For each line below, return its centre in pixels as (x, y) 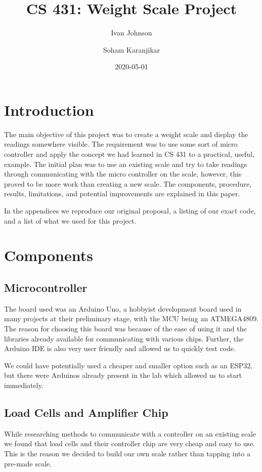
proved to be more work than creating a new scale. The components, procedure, (128, 183)
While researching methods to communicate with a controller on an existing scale (130, 433)
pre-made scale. (28, 463)
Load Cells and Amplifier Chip (86, 412)
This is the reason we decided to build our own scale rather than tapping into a (127, 453)
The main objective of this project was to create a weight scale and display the (126, 134)
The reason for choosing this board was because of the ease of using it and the (125, 328)
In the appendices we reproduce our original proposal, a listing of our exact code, (130, 210)
